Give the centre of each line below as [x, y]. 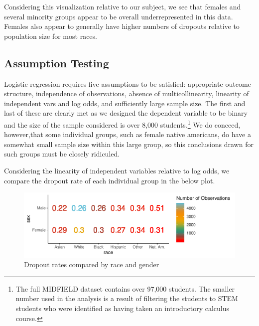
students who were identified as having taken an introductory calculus [123, 308]
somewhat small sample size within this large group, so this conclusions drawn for [129, 144]
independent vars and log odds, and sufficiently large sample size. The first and [125, 103]
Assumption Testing [57, 63]
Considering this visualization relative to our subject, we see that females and [123, 6]
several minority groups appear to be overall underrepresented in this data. [119, 16]
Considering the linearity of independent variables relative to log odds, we [117, 170]
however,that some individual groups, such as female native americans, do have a [128, 134]
